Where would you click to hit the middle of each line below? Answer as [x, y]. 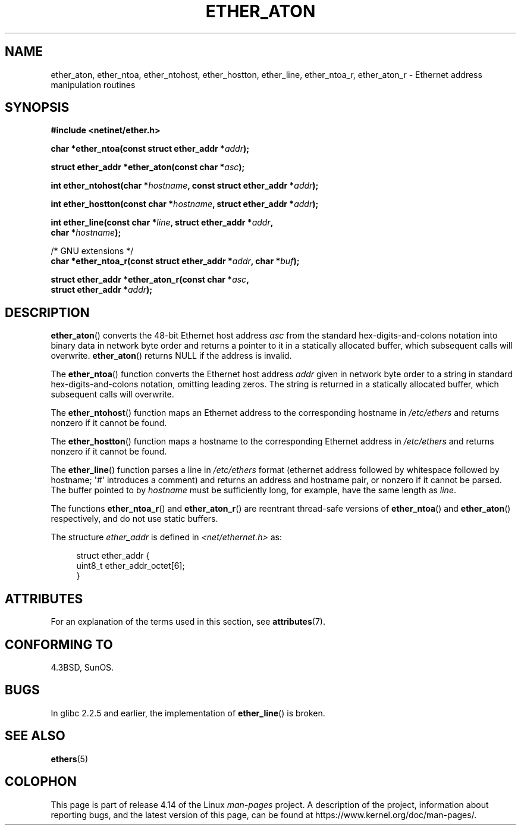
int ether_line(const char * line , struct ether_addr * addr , [162, 223]
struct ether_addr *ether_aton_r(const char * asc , [150, 280]
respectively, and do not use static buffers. [134, 519]
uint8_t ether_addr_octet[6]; [131, 566]
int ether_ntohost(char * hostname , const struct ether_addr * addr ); [185, 186]
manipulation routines [93, 84]
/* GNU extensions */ [92, 251]
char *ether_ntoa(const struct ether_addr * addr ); [150, 149]
